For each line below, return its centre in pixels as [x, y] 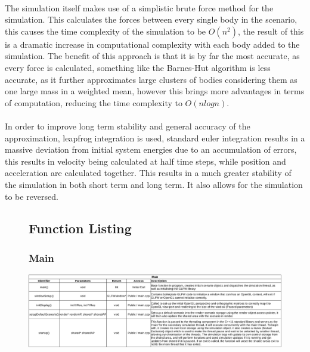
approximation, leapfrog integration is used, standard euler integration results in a [155, 138]
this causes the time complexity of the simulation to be [106, 31]
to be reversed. [32, 196]
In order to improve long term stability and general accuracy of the [128, 126]
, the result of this [271, 31]
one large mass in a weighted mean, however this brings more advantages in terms [155, 91]
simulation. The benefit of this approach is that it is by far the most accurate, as [152, 56]
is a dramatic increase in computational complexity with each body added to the [152, 44]
